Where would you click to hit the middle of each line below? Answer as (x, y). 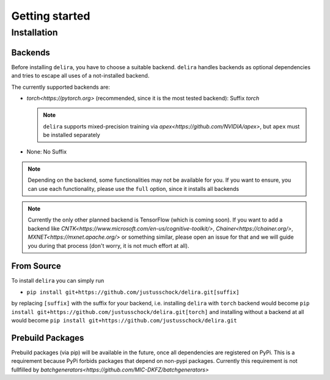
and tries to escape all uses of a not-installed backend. (80, 76)
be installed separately (71, 135)
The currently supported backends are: (61, 87)
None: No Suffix (47, 152)
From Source (36, 266)
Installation (35, 32)
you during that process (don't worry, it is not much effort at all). (108, 245)
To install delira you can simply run (58, 281)
